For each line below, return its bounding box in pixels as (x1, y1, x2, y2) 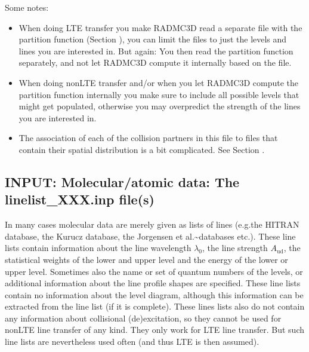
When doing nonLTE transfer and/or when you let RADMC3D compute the (18, 76, 299, 88)
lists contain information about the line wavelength (5, 241, 191, 254)
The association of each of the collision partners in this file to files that (18, 131, 278, 144)
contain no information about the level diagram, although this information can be (5, 288, 304, 301)
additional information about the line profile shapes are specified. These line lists (5, 277, 301, 289)
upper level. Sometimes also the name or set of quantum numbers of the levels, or (5, 265, 303, 277)
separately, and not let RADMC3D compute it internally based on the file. (18, 56, 292, 69)
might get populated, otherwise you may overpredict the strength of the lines (18, 100, 301, 112)
